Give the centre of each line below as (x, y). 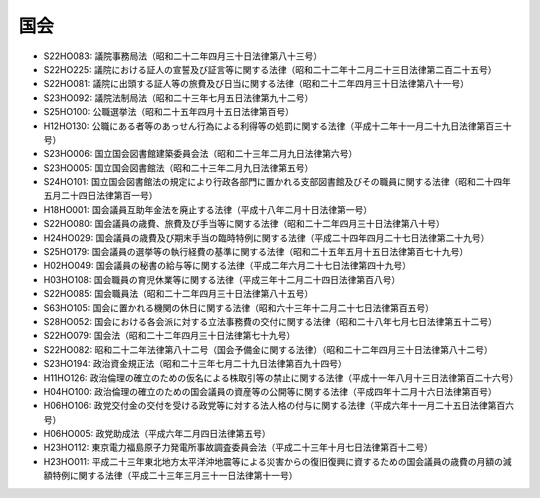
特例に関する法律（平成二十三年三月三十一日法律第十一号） (174, 476)
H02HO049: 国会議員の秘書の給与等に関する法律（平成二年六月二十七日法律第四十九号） (227, 266)
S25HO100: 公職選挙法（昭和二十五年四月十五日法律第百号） (169, 112)
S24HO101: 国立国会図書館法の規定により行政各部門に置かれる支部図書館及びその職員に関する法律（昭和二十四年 (277, 182)
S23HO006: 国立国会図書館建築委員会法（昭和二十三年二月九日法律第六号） (200, 154)
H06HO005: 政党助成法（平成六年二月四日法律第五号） (157, 434)
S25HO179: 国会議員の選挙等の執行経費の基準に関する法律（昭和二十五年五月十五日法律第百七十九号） (256, 252)
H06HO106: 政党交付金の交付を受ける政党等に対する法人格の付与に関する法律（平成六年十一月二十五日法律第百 (274, 406)
